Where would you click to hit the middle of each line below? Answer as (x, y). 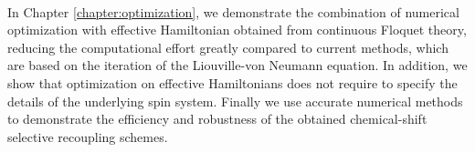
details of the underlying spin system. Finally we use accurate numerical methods (235, 101)
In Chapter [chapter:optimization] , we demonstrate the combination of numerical (233, 11)
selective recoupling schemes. (88, 136)
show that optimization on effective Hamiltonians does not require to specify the (232, 82)
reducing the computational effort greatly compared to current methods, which (228, 47)
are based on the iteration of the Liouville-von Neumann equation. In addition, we (237, 65)
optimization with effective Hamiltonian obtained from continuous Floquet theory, (237, 30)
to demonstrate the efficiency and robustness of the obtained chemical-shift (217, 119)
